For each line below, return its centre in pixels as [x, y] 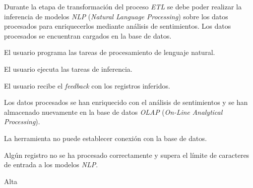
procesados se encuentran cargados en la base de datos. [88, 35]
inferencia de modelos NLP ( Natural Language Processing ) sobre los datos [116, 16]
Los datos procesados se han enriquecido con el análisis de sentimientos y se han [126, 102]
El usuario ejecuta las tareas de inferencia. [68, 69]
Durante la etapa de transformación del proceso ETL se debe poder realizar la [123, 6]
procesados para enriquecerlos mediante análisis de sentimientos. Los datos [118, 26]
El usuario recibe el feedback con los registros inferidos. [87, 85]
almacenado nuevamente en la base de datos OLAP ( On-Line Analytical [113, 112]
